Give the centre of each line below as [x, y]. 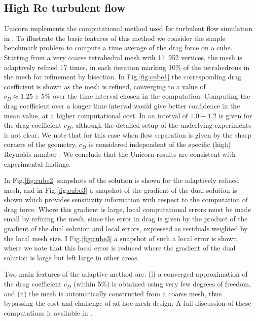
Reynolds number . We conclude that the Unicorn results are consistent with [120, 154]
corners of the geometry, [40, 144]
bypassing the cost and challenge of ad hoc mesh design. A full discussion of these [128, 303]
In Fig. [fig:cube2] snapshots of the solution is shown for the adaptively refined [122, 180]
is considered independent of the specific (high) [160, 144]
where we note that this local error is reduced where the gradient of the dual [120, 248]
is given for [235, 115]
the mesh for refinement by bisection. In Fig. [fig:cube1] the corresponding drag [123, 77]
